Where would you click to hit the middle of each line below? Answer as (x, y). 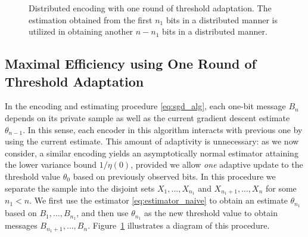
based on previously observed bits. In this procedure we (174, 176)
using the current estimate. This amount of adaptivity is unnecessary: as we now (152, 141)
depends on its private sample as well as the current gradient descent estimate (147, 117)
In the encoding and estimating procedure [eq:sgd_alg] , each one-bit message (145, 106)
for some (281, 188)
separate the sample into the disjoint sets (80, 188)
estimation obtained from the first (91, 19)
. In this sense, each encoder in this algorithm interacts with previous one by (163, 129)
